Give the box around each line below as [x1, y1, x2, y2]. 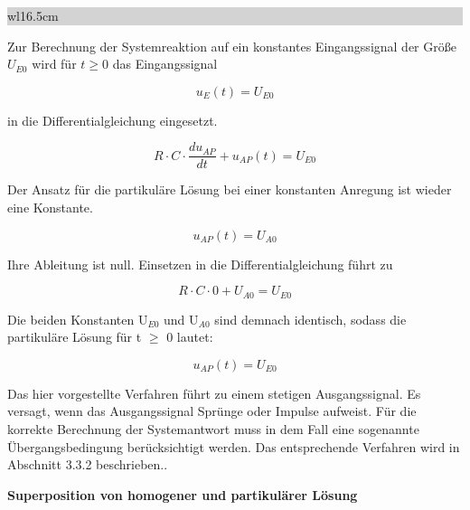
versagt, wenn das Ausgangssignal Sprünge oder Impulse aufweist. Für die [7, 401, 417, 420]
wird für [32, 54, 77, 73]
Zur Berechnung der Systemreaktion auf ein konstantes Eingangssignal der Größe [7, 36, 456, 55]
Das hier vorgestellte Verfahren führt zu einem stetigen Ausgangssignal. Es [7, 383, 421, 402]
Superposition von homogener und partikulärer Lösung [7, 485, 358, 504]
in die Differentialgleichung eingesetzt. [7, 110, 218, 129]
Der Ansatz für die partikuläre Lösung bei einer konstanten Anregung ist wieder [7, 180, 452, 199]
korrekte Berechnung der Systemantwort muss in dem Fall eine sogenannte [7, 420, 419, 439]
